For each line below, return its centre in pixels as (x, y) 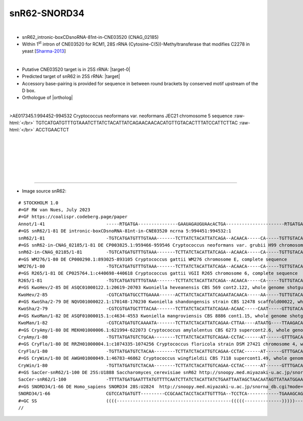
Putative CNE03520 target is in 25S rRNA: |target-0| (76, 69)
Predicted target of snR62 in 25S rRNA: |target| (71, 76)
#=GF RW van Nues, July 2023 (54, 209)
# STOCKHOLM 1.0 (38, 203)
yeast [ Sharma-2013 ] (44, 51)
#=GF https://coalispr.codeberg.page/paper (73, 217)
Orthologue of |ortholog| (47, 98)
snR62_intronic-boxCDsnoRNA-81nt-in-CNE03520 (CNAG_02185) (90, 37)
